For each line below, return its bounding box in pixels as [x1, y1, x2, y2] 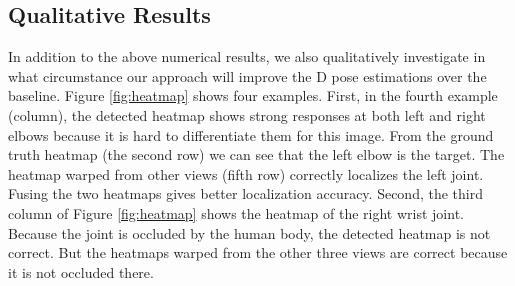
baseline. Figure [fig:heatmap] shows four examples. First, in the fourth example [8, 85, 498, 106]
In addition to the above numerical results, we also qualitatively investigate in [8, 46, 486, 67]
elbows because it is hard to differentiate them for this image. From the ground [8, 124, 494, 145]
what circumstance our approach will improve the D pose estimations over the [8, 65, 487, 86]
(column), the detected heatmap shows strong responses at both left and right [8, 104, 486, 125]
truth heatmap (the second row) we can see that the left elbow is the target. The [8, 144, 505, 165]
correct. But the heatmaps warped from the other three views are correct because [8, 242, 508, 263]
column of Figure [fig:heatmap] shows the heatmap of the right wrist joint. [8, 202, 464, 223]
